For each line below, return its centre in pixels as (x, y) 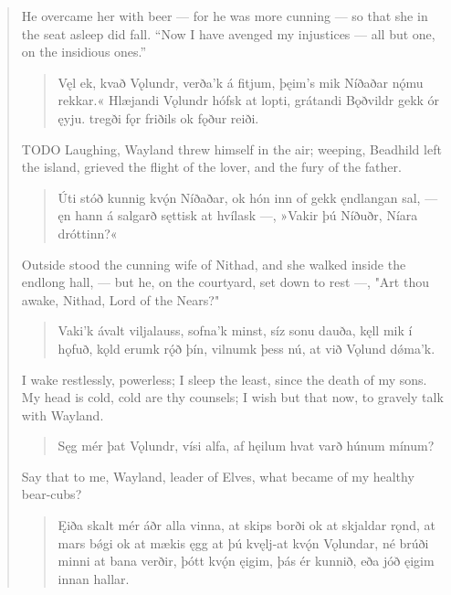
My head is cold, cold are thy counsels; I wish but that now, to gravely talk (232, 397)
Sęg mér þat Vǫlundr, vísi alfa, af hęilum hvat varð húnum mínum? (246, 446)
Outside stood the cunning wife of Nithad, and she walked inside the (214, 264)
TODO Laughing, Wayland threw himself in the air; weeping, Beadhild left (231, 149)
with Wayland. (63, 414)
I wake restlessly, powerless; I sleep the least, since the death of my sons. (224, 379)
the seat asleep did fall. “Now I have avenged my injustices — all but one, (228, 33)
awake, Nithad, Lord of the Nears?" (121, 299)
